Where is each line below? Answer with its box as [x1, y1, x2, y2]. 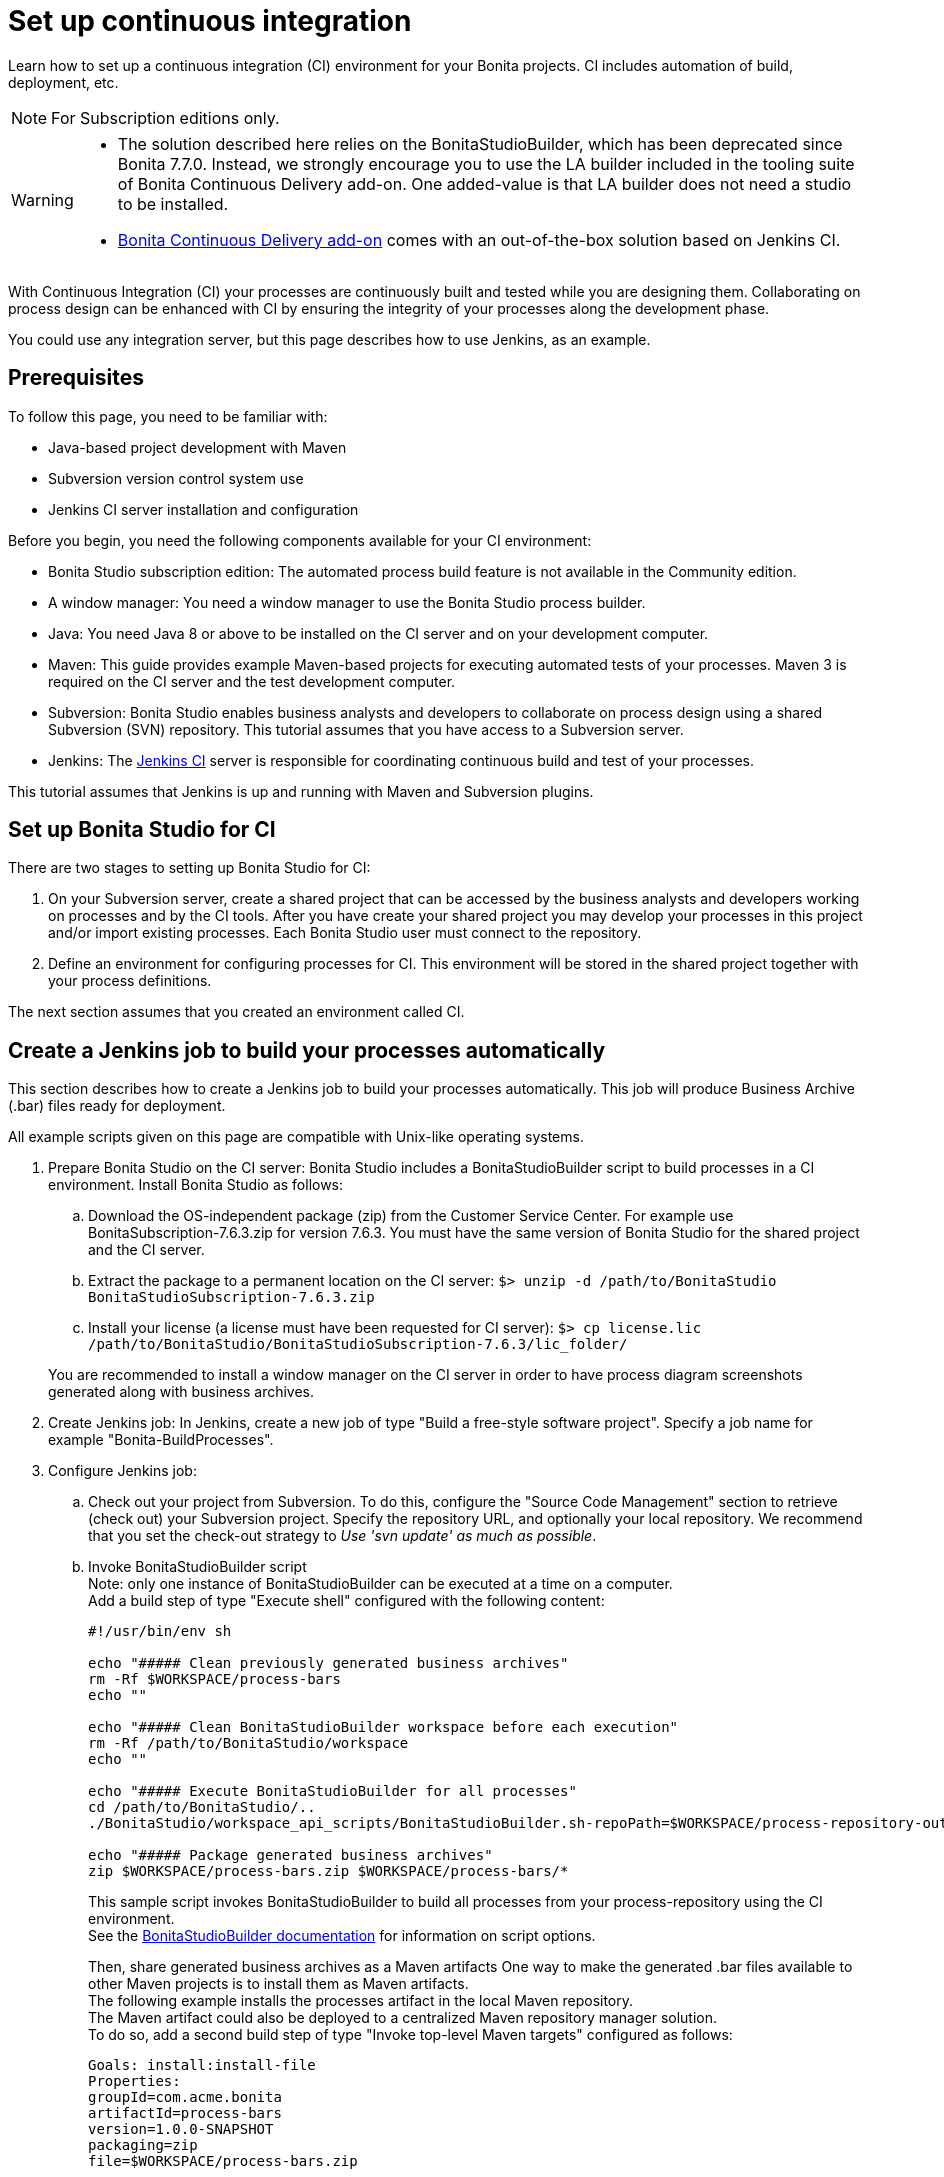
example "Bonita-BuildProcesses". [48, 1431, 274, 1449]
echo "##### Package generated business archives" [88, 1847, 493, 1864]
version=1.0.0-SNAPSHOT [88, 2121, 274, 2138]
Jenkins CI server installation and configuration [48, 500, 359, 518]
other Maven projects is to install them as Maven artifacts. [88, 1975, 469, 1993]
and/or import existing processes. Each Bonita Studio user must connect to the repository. [48, 924, 642, 942]
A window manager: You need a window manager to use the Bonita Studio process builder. [48, 593, 646, 611]
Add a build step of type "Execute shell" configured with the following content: [88, 1592, 605, 1610]
